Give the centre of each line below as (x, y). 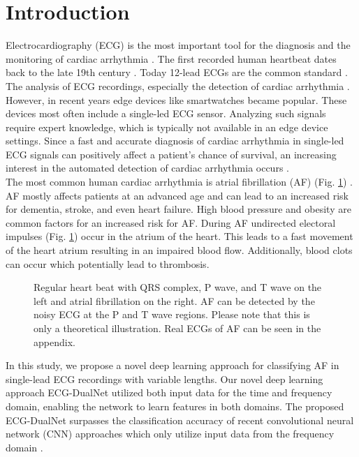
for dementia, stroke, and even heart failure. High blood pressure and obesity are (178, 209)
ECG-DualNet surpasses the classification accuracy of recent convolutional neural (180, 420)
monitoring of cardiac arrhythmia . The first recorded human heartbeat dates (171, 58)
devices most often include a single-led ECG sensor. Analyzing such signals (166, 113)
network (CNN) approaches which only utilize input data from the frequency (170, 434)
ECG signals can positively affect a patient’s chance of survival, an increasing (171, 154)
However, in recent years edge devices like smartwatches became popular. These (176, 99)
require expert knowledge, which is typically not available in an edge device (167, 127)
